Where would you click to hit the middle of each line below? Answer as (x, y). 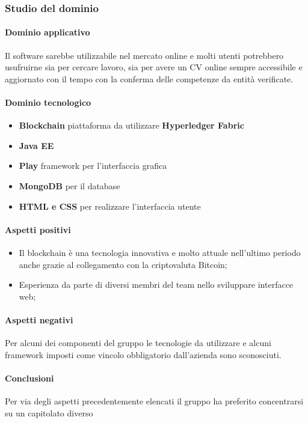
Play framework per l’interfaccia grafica (93, 166)
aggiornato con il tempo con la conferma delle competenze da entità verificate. (149, 78)
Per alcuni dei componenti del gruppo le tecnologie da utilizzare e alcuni (138, 343)
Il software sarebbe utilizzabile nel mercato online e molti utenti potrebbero (144, 55)
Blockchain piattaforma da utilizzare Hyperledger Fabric (131, 125)
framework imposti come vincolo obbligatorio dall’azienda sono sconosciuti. (143, 354)
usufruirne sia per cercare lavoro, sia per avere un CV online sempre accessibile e (154, 67)
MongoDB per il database (69, 186)
